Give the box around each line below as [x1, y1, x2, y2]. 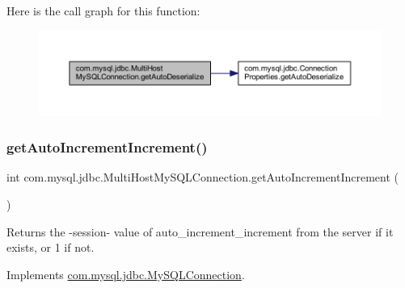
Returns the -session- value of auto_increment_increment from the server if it [6, 223, 394, 240]
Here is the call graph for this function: [6, 2, 200, 19]
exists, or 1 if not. [6, 239, 95, 256]
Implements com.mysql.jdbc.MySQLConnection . [6, 265, 245, 282]
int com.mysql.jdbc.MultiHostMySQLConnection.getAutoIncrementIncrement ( [6, 169, 399, 186]
